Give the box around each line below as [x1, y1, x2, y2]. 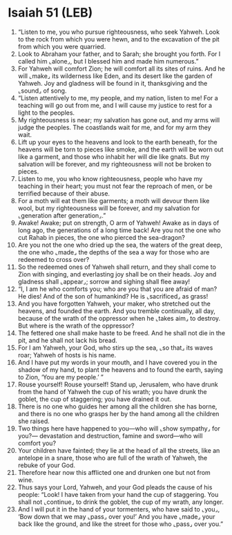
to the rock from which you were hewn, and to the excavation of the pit [17, 35, 220, 43]
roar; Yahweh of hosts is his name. [17, 350, 117, 359]
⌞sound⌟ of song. [17, 86, 67, 95]
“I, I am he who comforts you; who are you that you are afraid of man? [17, 285, 217, 293]
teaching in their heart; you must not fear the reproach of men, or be [17, 182, 213, 190]
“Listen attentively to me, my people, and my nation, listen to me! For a [17, 93, 218, 102]
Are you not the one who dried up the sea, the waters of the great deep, [17, 241, 223, 249]
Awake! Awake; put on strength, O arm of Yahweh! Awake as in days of [17, 218, 220, 227]
